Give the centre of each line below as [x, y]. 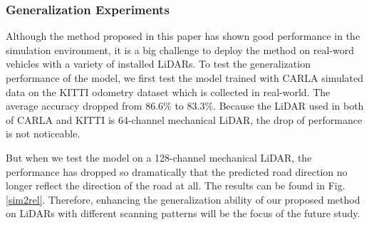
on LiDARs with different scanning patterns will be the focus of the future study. [183, 213]
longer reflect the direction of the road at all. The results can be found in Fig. [176, 185]
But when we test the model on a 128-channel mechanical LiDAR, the [159, 157]
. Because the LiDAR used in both [289, 106]
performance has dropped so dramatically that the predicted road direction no [177, 171]
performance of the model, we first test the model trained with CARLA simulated [185, 78]
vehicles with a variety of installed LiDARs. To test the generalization [158, 64]
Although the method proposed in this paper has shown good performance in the [183, 36]
